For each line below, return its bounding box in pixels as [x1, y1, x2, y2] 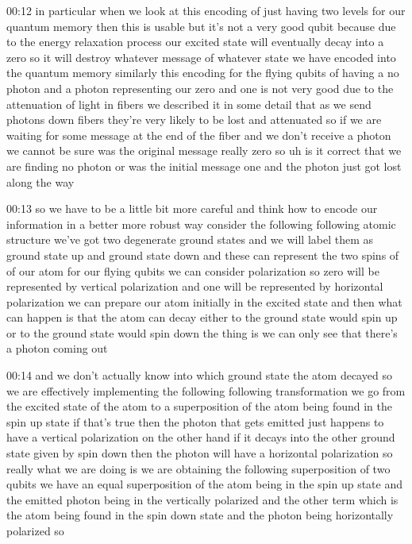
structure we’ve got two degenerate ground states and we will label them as [6, 231, 374, 248]
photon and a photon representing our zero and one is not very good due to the [6, 79, 394, 96]
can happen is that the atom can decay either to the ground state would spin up [6, 309, 398, 326]
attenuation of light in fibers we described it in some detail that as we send [6, 95, 372, 112]
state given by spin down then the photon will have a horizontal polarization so [6, 445, 393, 461]
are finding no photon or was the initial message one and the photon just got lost [6, 157, 402, 174]
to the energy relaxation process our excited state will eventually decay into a [6, 33, 384, 50]
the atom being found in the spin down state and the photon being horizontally [6, 507, 394, 523]
